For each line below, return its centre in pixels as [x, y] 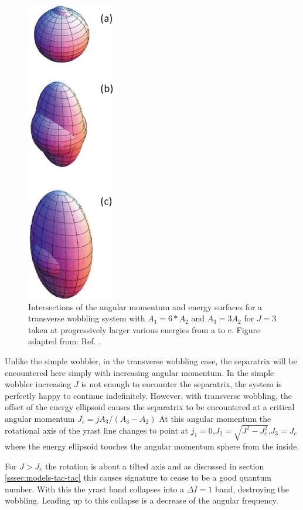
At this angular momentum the [215, 418]
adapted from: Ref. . [64, 341]
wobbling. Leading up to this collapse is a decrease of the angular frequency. [142, 500]
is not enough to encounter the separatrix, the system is [181, 384]
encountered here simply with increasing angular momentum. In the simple [139, 372]
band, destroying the [252, 489]
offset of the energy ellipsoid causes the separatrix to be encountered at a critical [150, 407]
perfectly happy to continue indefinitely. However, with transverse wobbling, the [148, 395]
